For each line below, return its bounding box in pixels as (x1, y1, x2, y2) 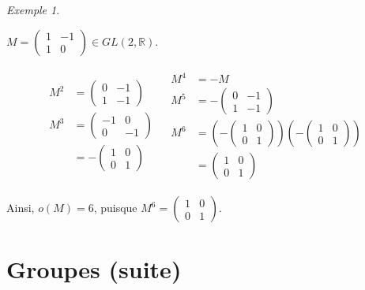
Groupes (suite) (6, 253, 182, 285)
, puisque (93, 199, 137, 216)
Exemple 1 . (6, 2, 60, 17)
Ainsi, (6, 199, 35, 216)
